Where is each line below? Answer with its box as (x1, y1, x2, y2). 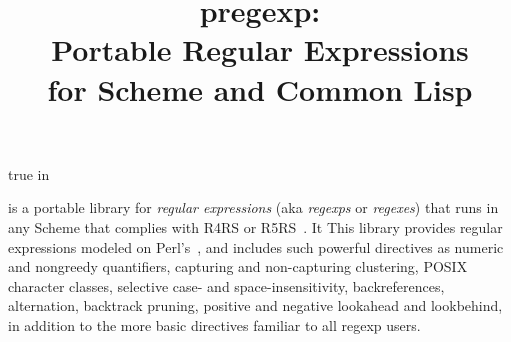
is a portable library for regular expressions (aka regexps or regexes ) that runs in (8, 197, 499, 218)
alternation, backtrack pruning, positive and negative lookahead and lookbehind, (8, 295, 503, 316)
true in (8, 163, 50, 184)
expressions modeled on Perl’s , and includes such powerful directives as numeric (8, 236, 504, 257)
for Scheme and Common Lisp (47, 68, 473, 109)
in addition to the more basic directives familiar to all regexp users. (8, 314, 421, 335)
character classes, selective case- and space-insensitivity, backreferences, (8, 275, 445, 296)
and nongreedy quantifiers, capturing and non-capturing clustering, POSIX (8, 256, 468, 277)
